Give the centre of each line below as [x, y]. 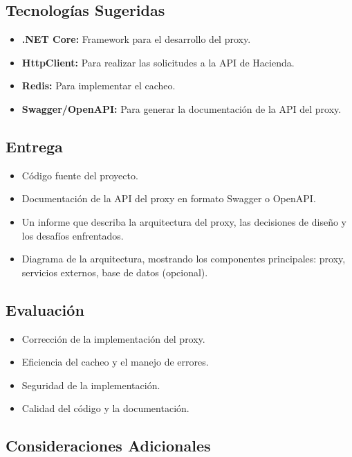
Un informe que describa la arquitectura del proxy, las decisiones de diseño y [184, 221]
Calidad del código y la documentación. [105, 408]
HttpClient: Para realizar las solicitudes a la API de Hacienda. [158, 62]
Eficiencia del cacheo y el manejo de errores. [115, 362]
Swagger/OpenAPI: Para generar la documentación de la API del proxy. [182, 108]
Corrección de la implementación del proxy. [113, 338]
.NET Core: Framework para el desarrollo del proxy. [136, 39]
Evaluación [45, 309]
